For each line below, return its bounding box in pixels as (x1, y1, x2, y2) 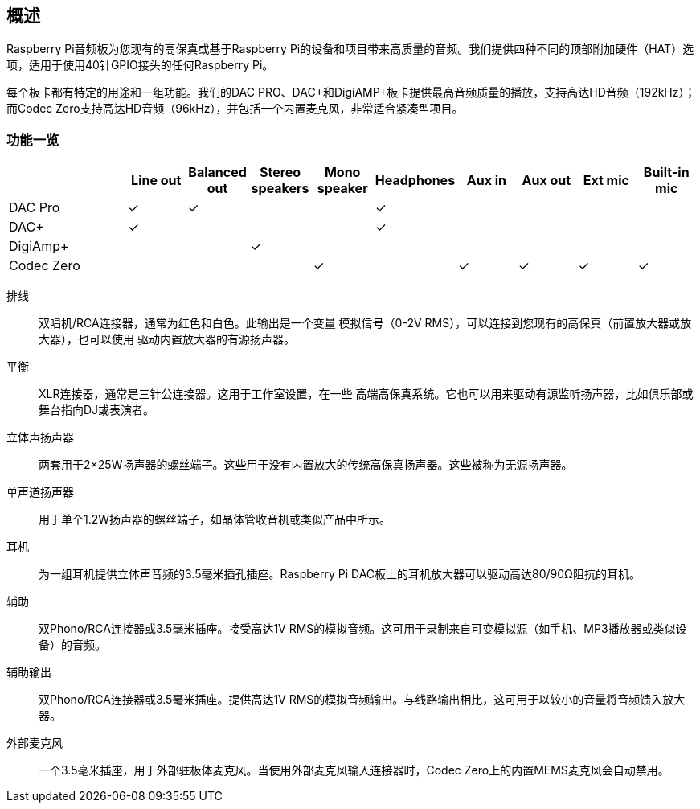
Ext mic (583, 172, 629, 189)
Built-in (643, 164, 690, 181)
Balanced (188, 164, 247, 181)
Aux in (466, 172, 506, 189)
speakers (251, 180, 309, 197)
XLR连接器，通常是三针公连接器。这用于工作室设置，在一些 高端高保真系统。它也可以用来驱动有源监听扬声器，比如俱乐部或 (39, 387, 694, 401)
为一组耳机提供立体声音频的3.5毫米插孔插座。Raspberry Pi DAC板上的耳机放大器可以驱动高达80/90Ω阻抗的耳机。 (39, 567, 641, 581)
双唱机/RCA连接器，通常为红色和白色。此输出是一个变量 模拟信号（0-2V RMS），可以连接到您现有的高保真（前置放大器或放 (39, 316, 692, 331)
